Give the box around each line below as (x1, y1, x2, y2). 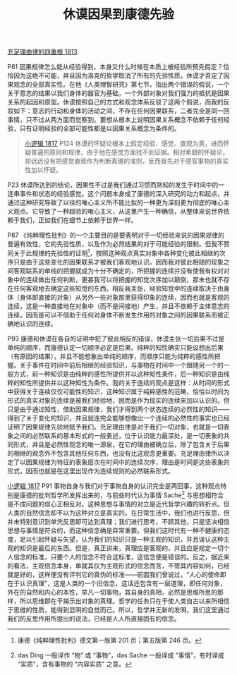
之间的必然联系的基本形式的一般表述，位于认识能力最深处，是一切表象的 (13, 431, 224, 439)
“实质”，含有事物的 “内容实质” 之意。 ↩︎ (17, 659, 133, 668)
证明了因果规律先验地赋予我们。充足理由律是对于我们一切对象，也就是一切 (7, 422, 224, 431)
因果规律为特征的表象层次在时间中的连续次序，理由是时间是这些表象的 (25, 458, 230, 466)
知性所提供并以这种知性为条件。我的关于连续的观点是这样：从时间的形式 (19, 378, 230, 387)
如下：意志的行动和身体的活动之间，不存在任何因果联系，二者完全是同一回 (13, 107, 230, 115)
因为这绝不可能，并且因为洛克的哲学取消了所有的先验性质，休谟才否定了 (13, 71, 224, 80)
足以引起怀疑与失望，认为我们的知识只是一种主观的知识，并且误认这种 (19, 535, 224, 543)
